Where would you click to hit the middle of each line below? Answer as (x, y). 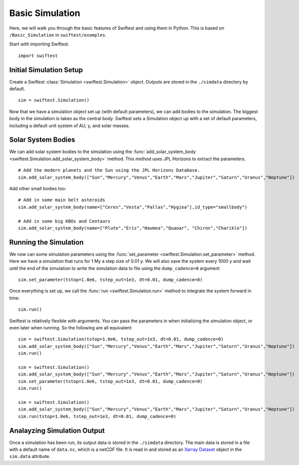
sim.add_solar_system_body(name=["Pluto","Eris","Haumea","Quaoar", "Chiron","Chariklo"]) (133, 228)
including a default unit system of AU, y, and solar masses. (69, 126)
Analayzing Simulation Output (57, 430)
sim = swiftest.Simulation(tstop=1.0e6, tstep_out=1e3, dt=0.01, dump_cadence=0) (121, 339)
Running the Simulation (46, 242)
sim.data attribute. (30, 456)
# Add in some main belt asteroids (62, 200)
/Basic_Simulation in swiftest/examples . (58, 35)
